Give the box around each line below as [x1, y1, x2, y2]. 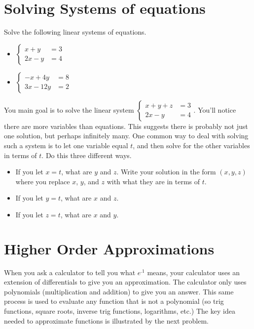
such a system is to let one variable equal [4, 140, 128, 150]
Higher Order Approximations [4, 238, 215, 258]
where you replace [15, 176, 70, 186]
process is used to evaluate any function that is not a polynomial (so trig [4, 296, 224, 306]
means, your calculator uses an [147, 267, 240, 277]
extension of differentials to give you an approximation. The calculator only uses [4, 277, 247, 287]
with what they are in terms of [107, 176, 200, 186]
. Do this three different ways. [41, 150, 132, 160]
